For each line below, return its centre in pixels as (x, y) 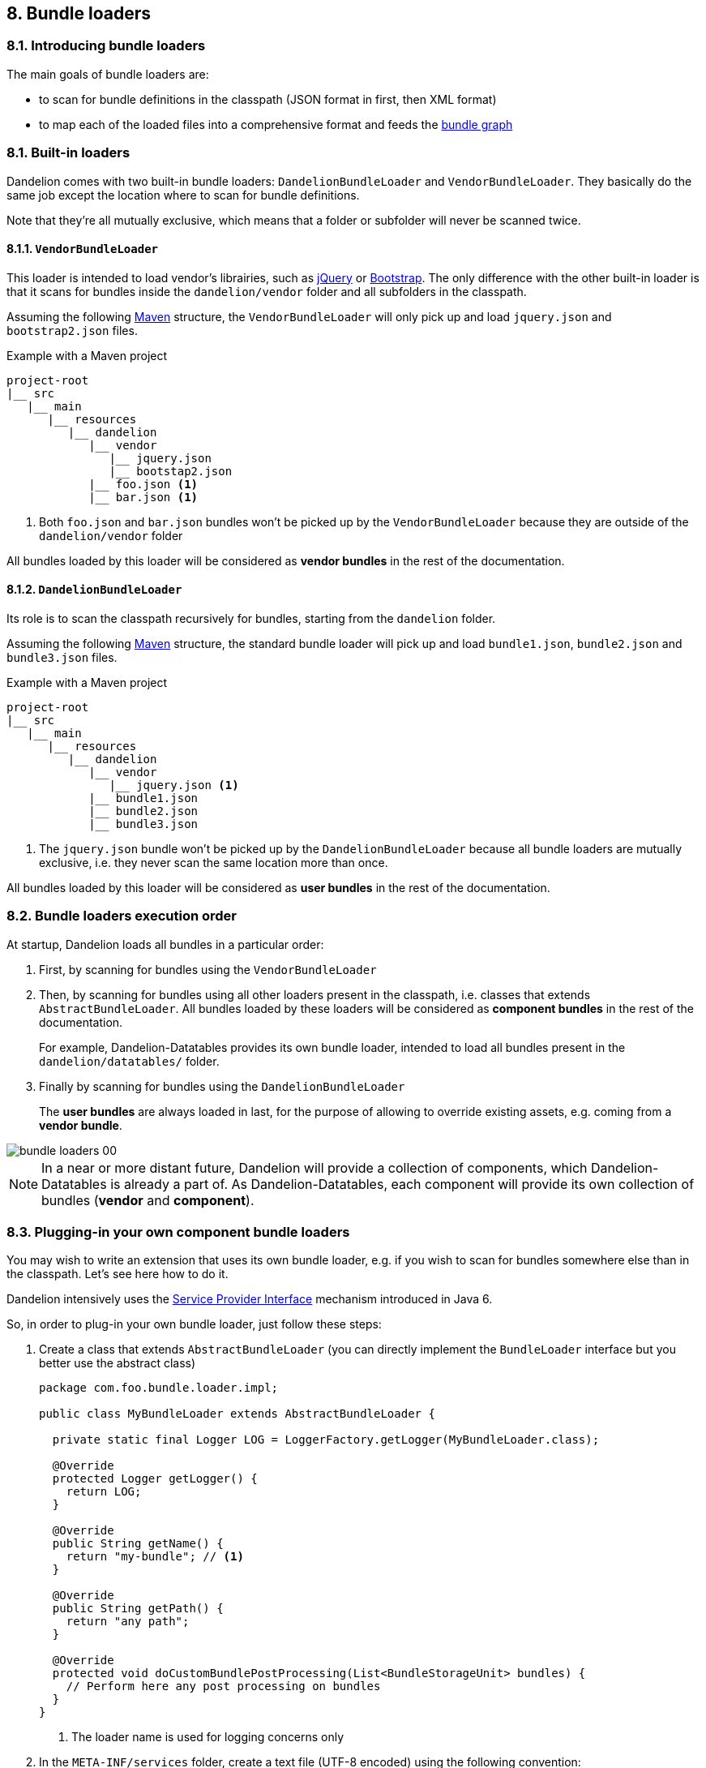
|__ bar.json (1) (143, 497)
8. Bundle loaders (79, 13)
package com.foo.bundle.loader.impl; (159, 1388)
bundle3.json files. (62, 657)
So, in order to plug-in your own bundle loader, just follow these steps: (194, 1324)
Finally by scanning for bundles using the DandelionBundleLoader (222, 1086)
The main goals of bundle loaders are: (108, 74)
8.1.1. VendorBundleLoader (82, 249)
